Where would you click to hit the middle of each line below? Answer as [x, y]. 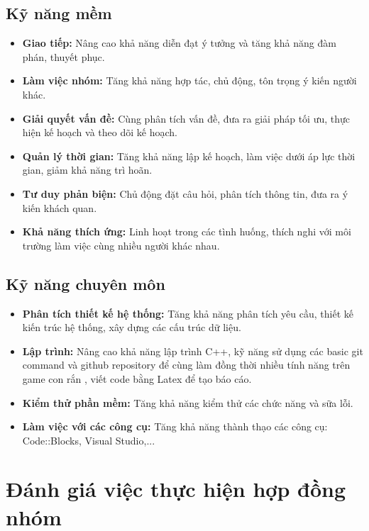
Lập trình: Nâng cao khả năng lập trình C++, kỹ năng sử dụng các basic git [193, 351]
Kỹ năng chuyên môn [86, 283]
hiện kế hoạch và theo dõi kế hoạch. [100, 132]
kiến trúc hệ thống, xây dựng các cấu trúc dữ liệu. [132, 327]
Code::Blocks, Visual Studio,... [89, 440]
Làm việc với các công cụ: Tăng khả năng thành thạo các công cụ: [175, 426]
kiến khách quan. [60, 207]
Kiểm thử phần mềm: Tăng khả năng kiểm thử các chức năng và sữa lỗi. [188, 402]
